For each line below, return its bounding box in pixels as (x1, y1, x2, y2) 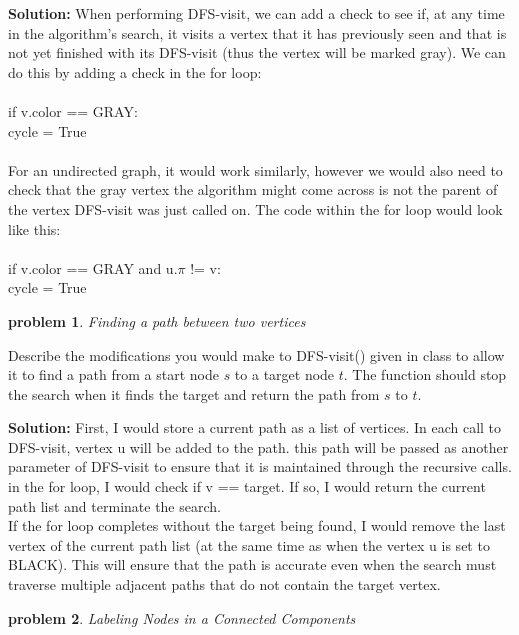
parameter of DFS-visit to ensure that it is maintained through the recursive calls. (8, 456, 512, 477)
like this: (8, 218, 61, 239)
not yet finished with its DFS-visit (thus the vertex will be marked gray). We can (8, 42, 506, 63)
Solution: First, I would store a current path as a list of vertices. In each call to (8, 417, 502, 438)
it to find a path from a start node (8, 364, 219, 385)
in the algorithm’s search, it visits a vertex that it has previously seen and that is (8, 22, 507, 43)
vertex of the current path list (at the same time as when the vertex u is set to (8, 534, 490, 555)
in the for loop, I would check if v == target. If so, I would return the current (8, 476, 486, 497)
